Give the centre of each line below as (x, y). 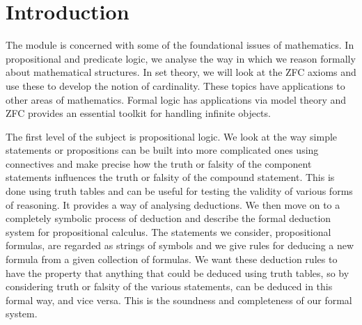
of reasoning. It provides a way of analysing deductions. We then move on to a (173, 204)
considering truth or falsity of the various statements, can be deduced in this (169, 286)
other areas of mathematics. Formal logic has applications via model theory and (176, 99)
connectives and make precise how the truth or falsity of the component (159, 163)
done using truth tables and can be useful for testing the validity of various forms (179, 191)
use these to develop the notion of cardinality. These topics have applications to (175, 85)
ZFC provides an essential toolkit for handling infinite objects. (138, 113)
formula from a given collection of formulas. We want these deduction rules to (172, 259)
